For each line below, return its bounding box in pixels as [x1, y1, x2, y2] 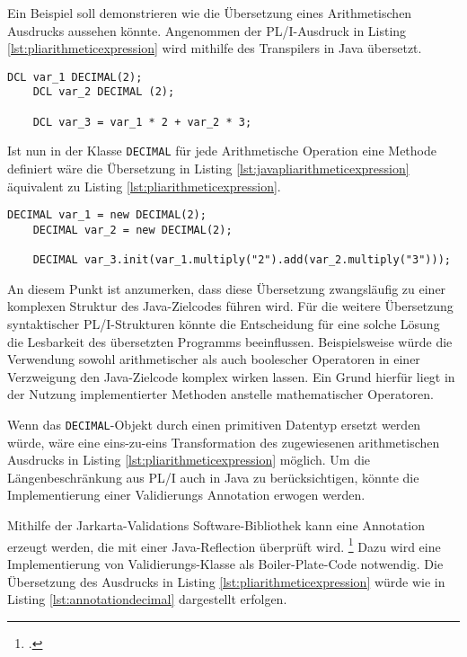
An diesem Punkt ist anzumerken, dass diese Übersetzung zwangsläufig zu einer [7, 279, 446, 297]
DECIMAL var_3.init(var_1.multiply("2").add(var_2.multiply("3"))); [32, 253, 451, 267]
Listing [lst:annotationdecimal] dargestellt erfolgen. [7, 590, 287, 608]
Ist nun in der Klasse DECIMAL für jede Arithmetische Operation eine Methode [7, 141, 436, 160]
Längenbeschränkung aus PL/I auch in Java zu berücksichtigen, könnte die [7, 467, 419, 486]
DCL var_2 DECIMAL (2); [32, 85, 175, 99]
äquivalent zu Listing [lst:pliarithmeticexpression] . [7, 176, 281, 195]
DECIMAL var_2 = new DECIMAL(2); [32, 223, 233, 236]
